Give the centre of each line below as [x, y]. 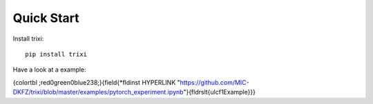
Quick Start [46, 18]
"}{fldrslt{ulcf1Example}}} [219, 92]
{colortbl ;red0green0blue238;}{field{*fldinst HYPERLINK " [97, 82]
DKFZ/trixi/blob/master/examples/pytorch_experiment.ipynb [98, 92]
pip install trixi [56, 54]
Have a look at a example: [49, 70]
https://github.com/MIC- [215, 82]
